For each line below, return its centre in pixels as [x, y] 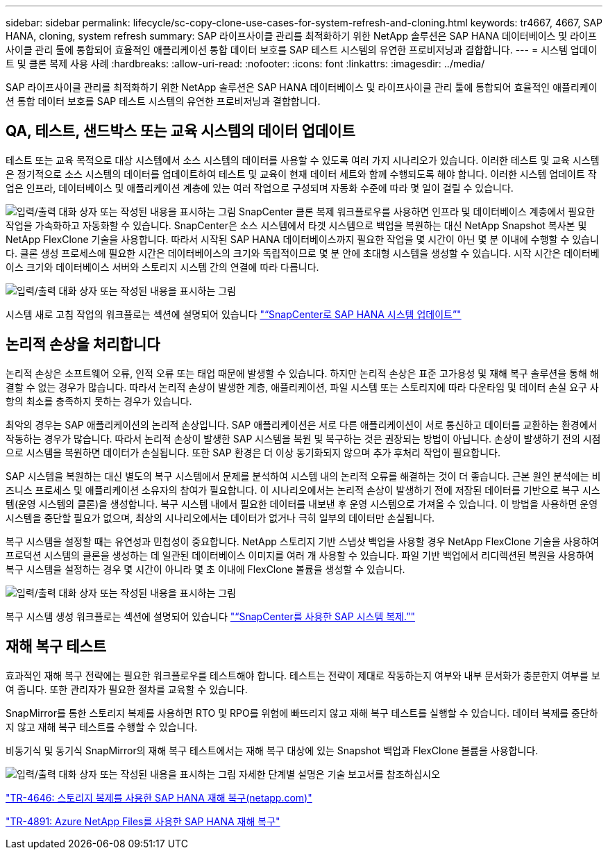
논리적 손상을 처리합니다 [83, 345]
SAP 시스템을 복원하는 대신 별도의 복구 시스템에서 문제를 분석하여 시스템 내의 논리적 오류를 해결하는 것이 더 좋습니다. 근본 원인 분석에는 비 [303, 476]
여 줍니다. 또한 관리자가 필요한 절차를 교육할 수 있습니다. [127, 689]
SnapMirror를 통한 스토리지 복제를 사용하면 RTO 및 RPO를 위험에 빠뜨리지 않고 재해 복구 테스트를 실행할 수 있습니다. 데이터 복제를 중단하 [302, 713]
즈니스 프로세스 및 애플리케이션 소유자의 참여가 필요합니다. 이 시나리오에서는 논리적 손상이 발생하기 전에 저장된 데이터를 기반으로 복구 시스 [303, 490]
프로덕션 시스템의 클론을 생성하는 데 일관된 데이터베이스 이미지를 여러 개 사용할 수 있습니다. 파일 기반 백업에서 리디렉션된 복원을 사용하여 [300, 555]
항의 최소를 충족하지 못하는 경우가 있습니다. [99, 401]
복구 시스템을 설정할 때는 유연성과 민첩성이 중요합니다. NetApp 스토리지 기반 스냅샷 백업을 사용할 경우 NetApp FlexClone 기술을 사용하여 [302, 541]
